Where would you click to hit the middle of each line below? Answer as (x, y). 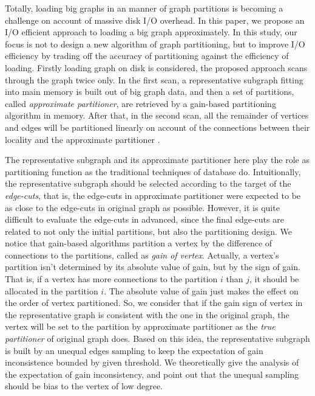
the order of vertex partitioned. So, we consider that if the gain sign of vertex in (154, 303)
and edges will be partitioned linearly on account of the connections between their (157, 127)
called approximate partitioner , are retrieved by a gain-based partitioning (141, 103)
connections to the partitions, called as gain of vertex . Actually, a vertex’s (142, 255)
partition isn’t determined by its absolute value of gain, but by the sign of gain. (153, 267)
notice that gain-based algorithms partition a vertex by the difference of (139, 243)
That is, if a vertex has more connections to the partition (111, 279)
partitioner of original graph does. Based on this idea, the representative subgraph (157, 339)
